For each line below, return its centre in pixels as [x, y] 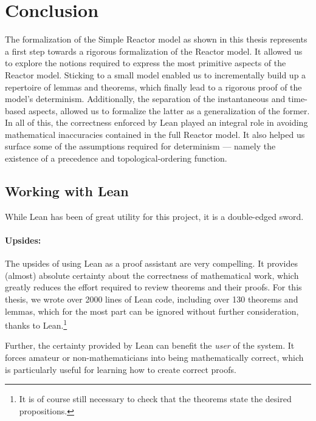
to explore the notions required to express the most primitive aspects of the [146, 63]
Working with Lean [67, 191]
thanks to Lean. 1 [36, 324]
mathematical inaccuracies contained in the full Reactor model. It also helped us [155, 134]
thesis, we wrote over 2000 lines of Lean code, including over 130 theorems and [152, 299]
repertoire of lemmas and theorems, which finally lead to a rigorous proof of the [153, 87]
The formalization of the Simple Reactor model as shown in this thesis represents [156, 39]
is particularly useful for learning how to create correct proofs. [121, 369]
